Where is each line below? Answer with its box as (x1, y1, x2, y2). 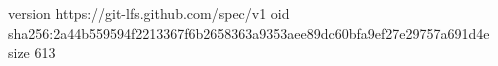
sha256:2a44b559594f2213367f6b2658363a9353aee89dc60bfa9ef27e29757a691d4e (8, 22, 490, 43)
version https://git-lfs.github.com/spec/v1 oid (8, 3, 290, 23)
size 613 (8, 42, 56, 63)
